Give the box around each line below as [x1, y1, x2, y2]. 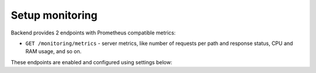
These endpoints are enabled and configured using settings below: [11, 58, 173, 65]
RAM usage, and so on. [25, 48, 82, 55]
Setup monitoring [11, 9, 98, 22]
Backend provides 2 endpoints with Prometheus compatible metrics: [11, 29, 176, 36]
